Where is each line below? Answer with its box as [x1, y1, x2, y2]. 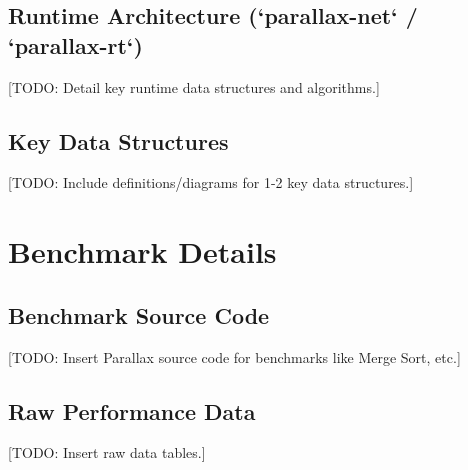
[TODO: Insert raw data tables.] [8, 442, 206, 463]
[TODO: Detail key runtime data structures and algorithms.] [8, 76, 380, 97]
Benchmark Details [8, 231, 277, 272]
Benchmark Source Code [8, 299, 270, 330]
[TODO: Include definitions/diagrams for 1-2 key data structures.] [8, 172, 414, 193]
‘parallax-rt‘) [8, 29, 143, 60]
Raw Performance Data [8, 395, 256, 426]
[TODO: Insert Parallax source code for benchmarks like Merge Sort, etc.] [8, 346, 461, 367]
